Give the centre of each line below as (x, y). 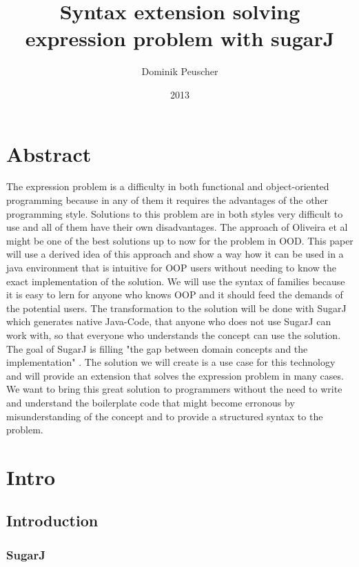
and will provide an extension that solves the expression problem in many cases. (175, 375)
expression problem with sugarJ (180, 38)
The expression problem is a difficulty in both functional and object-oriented (168, 186)
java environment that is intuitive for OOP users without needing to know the (171, 267)
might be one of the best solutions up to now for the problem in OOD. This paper (180, 240)
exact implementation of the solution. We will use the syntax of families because (176, 281)
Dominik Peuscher (180, 71)
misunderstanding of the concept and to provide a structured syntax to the (165, 416)
